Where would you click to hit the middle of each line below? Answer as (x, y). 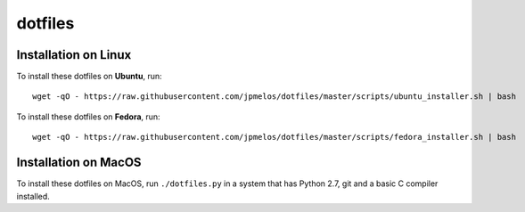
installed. (33, 196)
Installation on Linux (74, 55)
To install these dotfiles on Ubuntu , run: (89, 77)
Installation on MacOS (79, 163)
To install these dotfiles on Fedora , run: (88, 117)
